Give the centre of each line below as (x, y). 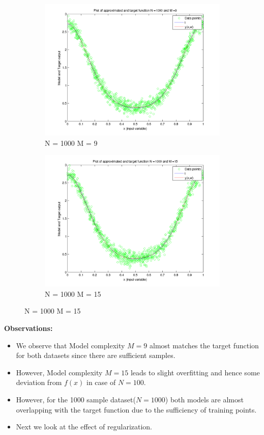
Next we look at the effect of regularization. (84, 427)
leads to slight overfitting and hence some (195, 372)
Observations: (28, 328)
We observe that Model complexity (70, 345)
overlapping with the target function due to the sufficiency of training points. (136, 409)
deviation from (39, 382)
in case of (101, 382)
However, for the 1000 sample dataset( (76, 399)
